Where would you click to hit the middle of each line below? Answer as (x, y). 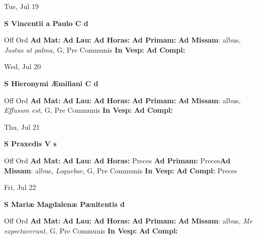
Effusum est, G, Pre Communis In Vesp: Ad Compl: (89, 110)
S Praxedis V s (30, 144)
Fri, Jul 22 (20, 187)
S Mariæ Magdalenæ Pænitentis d (65, 204)
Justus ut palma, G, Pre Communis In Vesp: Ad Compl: (95, 49)
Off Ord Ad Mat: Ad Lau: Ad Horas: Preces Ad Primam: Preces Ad (117, 160)
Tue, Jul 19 (22, 6)
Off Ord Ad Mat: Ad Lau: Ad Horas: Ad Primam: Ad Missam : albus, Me (128, 221)
